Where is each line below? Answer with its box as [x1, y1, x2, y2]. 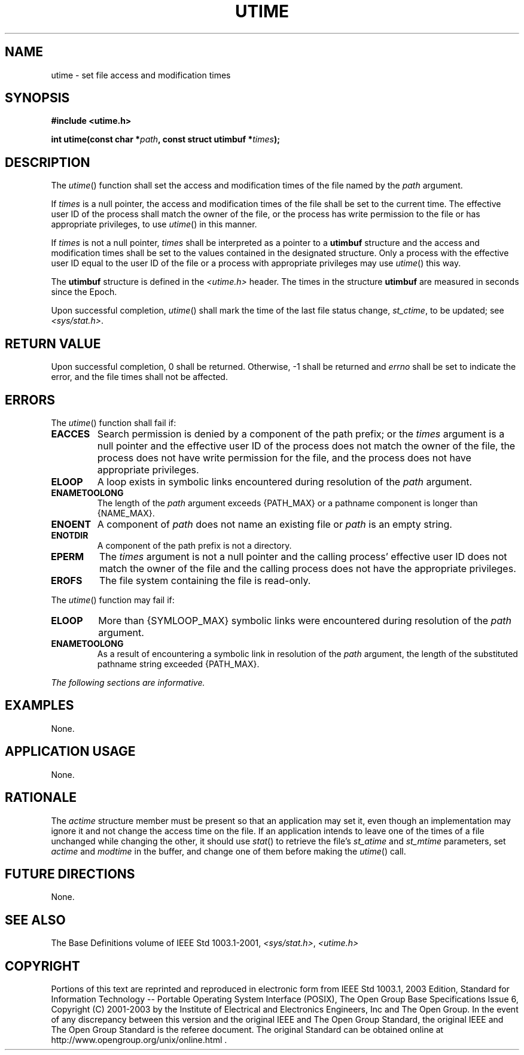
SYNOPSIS [5, 90, 70, 106]
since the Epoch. [51, 287, 117, 297]
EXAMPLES [5, 698, 74, 713]
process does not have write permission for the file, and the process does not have [97, 451, 471, 464]
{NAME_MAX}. [97, 507, 155, 518]
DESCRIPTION [5, 154, 90, 170]
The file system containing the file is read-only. [99, 574, 311, 586]
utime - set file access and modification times [51, 69, 231, 80]
